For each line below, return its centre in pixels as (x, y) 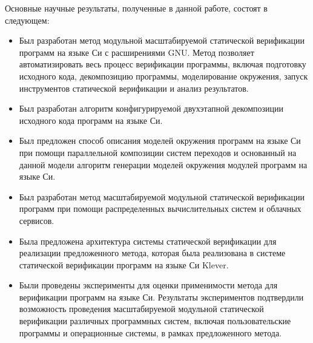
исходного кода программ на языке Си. (91, 120)
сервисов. (37, 220)
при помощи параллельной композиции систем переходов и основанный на (158, 152)
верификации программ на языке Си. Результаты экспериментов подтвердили (161, 297)
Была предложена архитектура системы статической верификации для (148, 241)
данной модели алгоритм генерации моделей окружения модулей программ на (163, 164)
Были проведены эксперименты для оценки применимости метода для (148, 285)
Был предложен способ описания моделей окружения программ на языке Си (160, 141)
